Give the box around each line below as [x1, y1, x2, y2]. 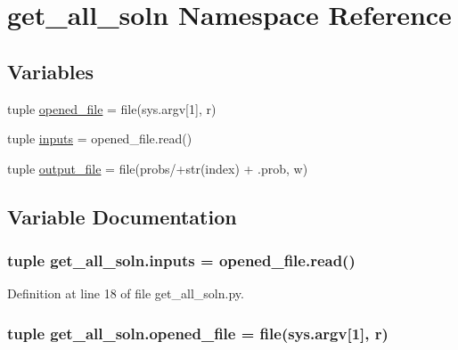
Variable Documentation [7, 202, 237, 230]
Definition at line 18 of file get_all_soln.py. [7, 284, 244, 303]
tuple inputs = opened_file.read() [7, 129, 192, 148]
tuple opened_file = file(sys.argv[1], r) [7, 99, 217, 118]
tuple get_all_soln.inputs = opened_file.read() [7, 249, 356, 272]
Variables [7, 57, 94, 85]
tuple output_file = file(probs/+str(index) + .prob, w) [7, 159, 308, 177]
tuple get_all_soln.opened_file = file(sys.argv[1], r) [7, 322, 388, 344]
